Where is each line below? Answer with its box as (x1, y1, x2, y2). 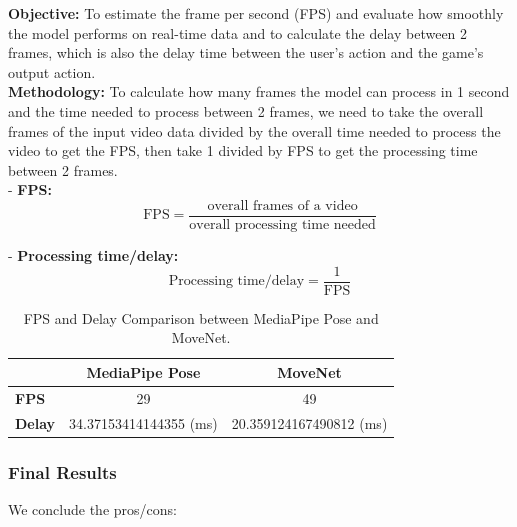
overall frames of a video (207, 198, 358, 213)
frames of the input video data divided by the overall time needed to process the (8, 120, 501, 141)
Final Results (8, 459, 117, 484)
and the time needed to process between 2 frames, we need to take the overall (8, 100, 484, 121)
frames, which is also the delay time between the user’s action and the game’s (8, 42, 484, 63)
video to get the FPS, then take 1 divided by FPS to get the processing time (8, 140, 478, 161)
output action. (8, 61, 96, 82)
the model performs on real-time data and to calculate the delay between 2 (8, 22, 468, 43)
